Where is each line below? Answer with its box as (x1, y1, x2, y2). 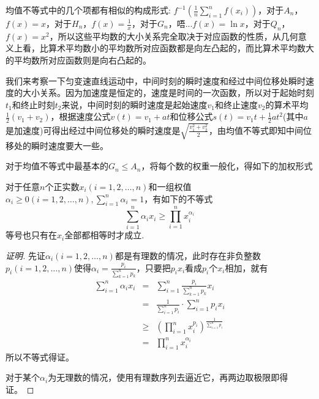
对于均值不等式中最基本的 (6, 159, 108, 172)
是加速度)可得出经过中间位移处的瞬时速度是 (6, 123, 181, 136)
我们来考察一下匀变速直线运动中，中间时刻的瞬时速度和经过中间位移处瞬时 (6, 74, 306, 87)
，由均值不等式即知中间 (208, 123, 303, 136)
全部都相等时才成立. (64, 229, 144, 241)
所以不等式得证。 (6, 350, 74, 363)
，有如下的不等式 (144, 192, 213, 205)
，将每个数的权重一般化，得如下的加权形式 (141, 159, 313, 172)
